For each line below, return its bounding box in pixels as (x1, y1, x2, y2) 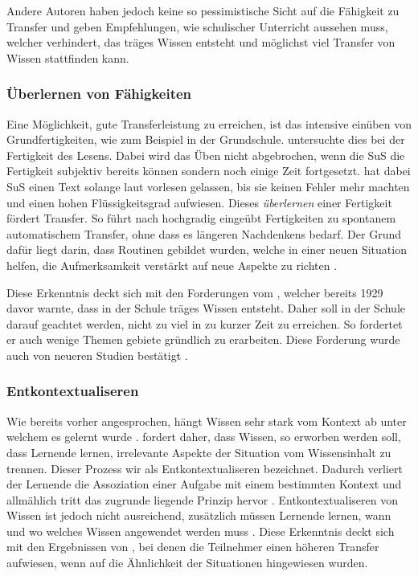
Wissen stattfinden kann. (6, 49, 129, 66)
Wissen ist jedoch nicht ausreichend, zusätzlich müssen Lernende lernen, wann (6, 507, 391, 524)
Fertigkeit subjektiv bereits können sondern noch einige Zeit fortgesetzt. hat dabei (6, 162, 411, 179)
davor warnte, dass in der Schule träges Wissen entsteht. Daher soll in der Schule (6, 300, 405, 317)
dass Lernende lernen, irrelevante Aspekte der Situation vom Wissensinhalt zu (6, 443, 391, 460)
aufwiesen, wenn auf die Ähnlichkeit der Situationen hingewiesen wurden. (6, 554, 368, 571)
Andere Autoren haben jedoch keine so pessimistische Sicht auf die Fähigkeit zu (6, 2, 400, 18)
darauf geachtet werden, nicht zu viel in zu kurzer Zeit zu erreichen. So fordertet (6, 315, 403, 332)
